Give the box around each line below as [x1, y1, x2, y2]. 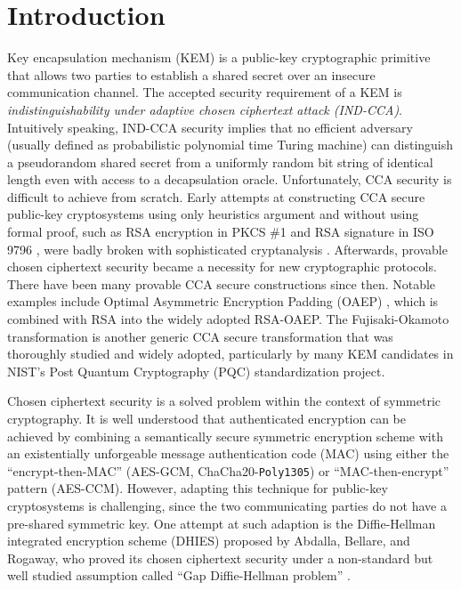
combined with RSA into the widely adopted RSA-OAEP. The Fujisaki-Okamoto [7, 310, 449, 328]
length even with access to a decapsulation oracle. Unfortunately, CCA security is [7, 170, 452, 189]
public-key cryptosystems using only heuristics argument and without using [7, 205, 419, 223]
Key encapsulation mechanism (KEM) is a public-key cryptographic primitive [7, 48, 431, 67]
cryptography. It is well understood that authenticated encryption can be [7, 409, 406, 427]
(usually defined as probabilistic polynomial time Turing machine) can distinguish [7, 135, 454, 154]
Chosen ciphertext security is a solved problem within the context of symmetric [7, 392, 441, 410]
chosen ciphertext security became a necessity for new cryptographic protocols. [7, 257, 437, 276]
